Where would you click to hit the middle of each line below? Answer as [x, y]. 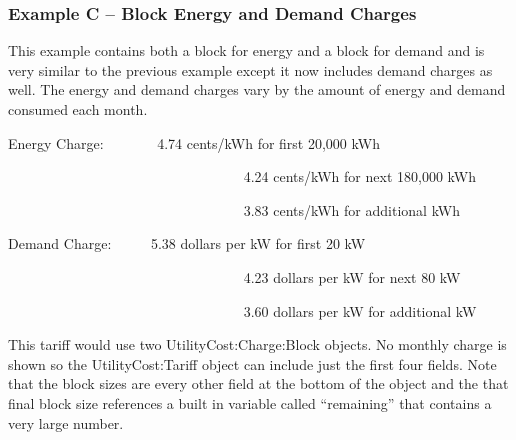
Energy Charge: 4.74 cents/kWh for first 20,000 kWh [194, 142]
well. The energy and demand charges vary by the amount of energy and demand [257, 89]
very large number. [66, 422]
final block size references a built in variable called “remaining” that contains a [250, 402]
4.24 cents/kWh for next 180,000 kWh [359, 176]
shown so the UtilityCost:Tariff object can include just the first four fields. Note [252, 363]
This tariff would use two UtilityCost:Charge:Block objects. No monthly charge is [257, 344]
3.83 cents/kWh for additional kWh [352, 209]
